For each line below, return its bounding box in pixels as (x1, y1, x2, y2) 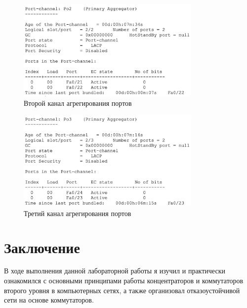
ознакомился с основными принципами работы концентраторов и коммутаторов (4, 275, 244, 286)
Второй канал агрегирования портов (24, 98, 132, 108)
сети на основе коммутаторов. (4, 295, 94, 305)
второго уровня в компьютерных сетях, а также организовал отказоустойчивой (4, 285, 240, 295)
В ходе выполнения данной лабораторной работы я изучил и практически (4, 265, 225, 276)
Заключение (4, 237, 80, 257)
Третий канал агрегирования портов (24, 208, 131, 218)
